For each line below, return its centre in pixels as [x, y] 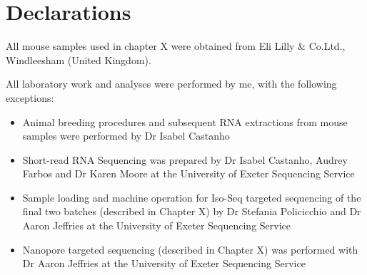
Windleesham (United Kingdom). [79, 59]
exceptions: [30, 97]
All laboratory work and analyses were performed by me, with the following [171, 84]
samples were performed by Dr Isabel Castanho [126, 136]
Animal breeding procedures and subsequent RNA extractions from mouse [185, 121]
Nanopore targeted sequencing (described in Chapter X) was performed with [190, 249]
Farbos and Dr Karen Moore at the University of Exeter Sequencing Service [188, 173]
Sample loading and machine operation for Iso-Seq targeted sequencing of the [192, 197]
